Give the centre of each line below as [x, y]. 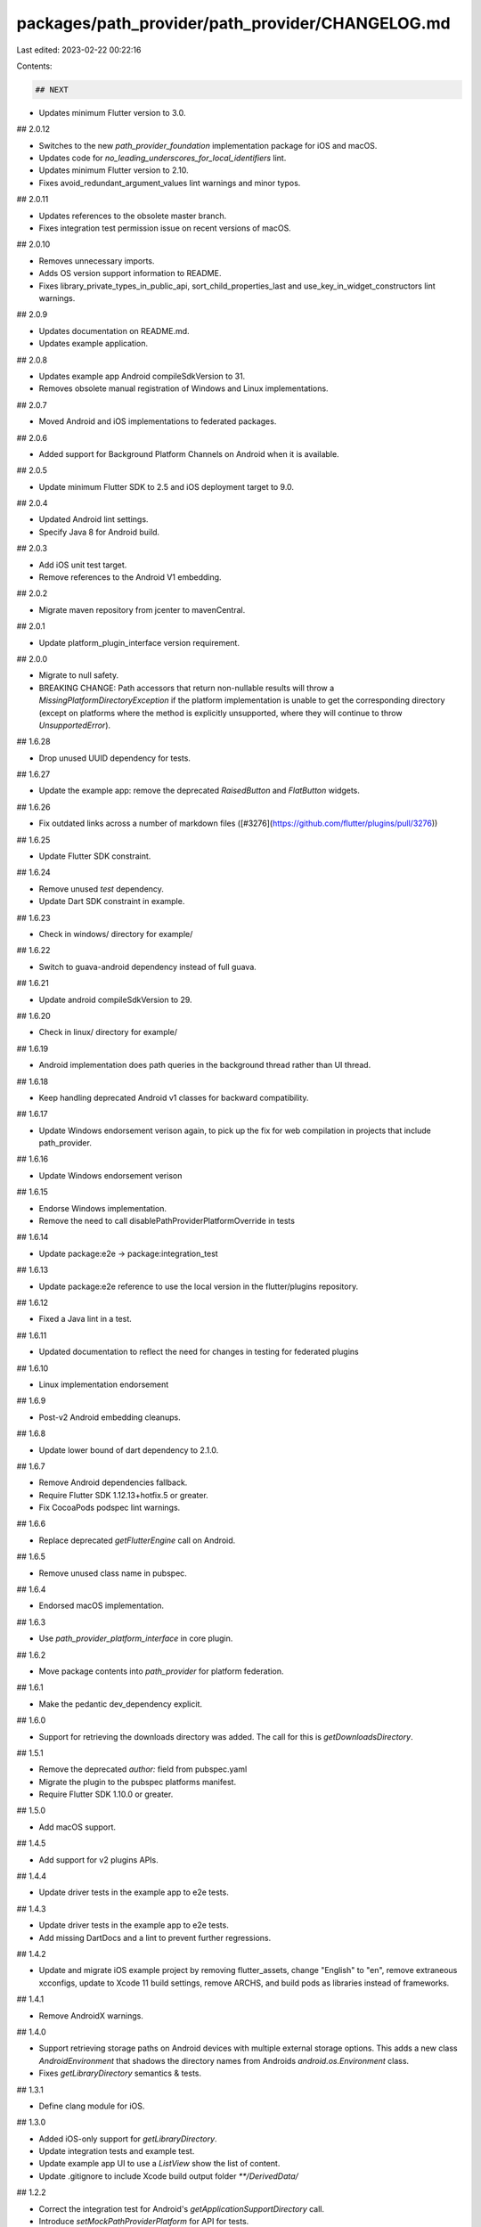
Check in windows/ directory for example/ [116, 934]
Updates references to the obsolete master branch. [133, 216]
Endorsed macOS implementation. [102, 1606]
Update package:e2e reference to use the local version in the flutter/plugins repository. [199, 1286]
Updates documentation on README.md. [114, 330]
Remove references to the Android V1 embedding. [130, 577]
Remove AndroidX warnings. [91, 2015]
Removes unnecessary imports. [97, 261]
